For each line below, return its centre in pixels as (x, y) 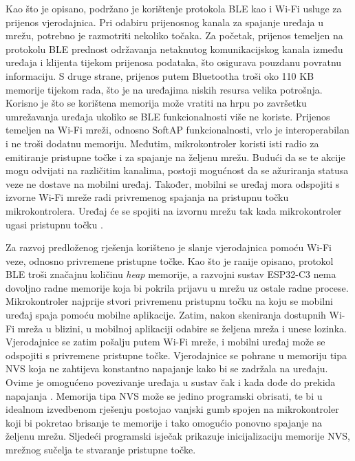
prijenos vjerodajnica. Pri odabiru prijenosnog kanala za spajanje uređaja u (164, 22)
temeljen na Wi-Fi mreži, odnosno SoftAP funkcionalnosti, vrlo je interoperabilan (177, 130)
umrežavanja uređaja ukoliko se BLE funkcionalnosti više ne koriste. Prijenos (168, 116)
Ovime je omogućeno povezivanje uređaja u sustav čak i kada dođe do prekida (171, 382)
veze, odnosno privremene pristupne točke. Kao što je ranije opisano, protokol (170, 260)
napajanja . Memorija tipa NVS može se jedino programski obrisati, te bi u (164, 395)
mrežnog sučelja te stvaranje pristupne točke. (101, 449)
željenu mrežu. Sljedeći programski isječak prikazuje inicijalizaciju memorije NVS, (178, 436)
